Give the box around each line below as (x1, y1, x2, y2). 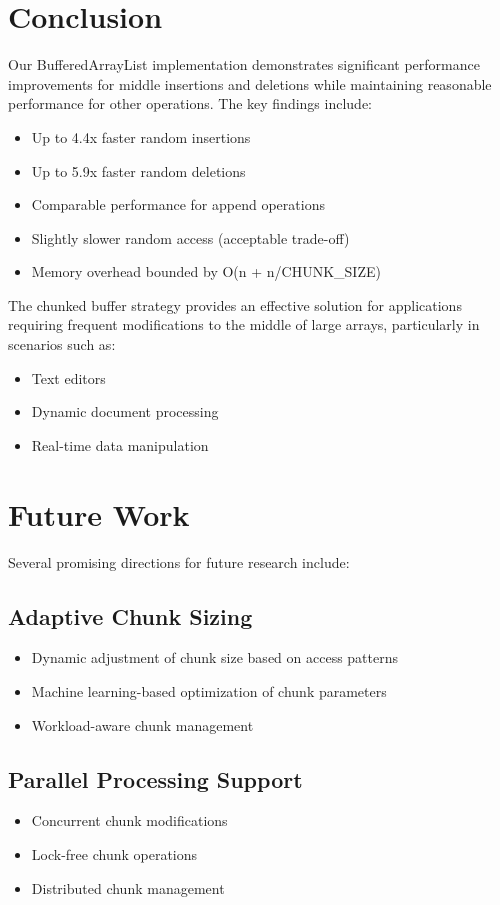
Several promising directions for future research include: (8, 551, 350, 572)
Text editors (31, 367, 106, 388)
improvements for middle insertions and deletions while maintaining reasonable (8, 73, 492, 94)
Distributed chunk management (31, 877, 225, 898)
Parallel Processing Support (8, 763, 303, 794)
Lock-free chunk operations (31, 843, 198, 864)
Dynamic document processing (31, 401, 219, 422)
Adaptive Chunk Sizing (8, 600, 253, 631)
